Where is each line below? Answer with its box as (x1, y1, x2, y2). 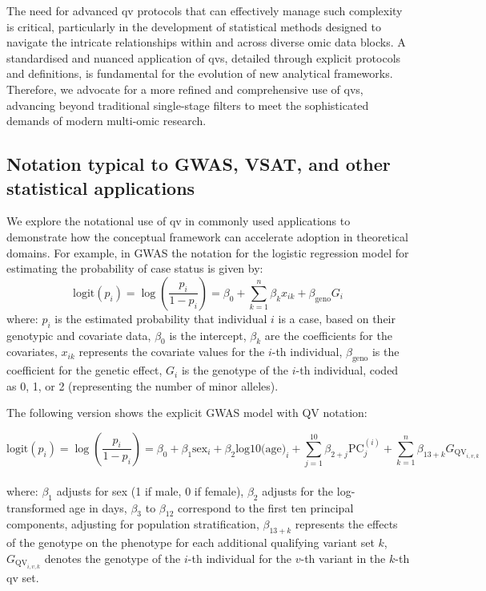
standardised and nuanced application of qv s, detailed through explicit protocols (6, 49, 401, 66)
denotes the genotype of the (44, 549, 181, 566)
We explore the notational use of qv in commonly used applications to (6, 213, 351, 229)
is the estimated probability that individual (54, 310, 267, 326)
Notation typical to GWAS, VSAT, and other (6, 152, 391, 176)
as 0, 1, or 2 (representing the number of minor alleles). (6, 377, 279, 394)
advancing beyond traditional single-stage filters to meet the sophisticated (6, 96, 369, 113)
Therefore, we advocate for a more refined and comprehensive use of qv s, (6, 80, 363, 97)
